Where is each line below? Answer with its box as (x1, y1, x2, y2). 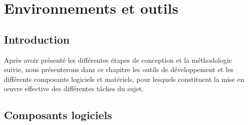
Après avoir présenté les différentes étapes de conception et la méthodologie (4, 54, 232, 65)
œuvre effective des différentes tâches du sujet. (4, 83, 144, 94)
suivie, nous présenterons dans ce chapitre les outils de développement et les (4, 64, 234, 75)
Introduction (4, 31, 70, 47)
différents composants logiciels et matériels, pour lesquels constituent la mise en (4, 74, 245, 84)
